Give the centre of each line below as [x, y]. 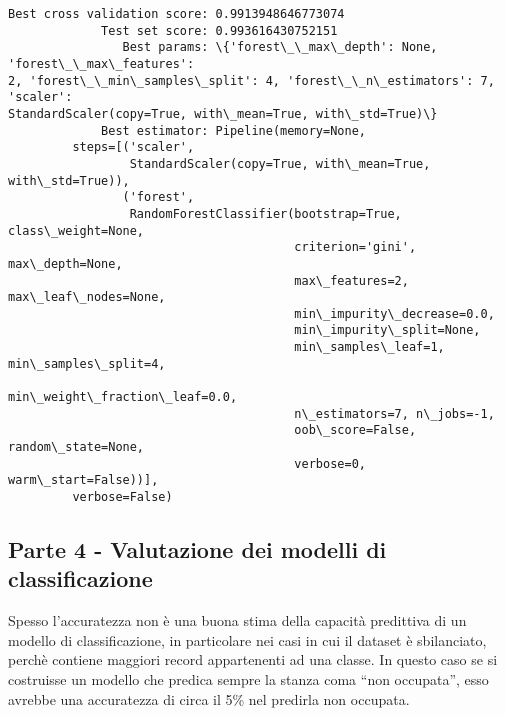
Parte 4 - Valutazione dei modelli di [197, 549]
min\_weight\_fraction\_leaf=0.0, [123, 397]
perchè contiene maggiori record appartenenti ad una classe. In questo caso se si [253, 659]
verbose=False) [122, 497]
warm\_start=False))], [83, 480]
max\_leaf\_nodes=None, [87, 297]
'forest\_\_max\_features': [101, 63]
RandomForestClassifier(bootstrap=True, [265, 213]
